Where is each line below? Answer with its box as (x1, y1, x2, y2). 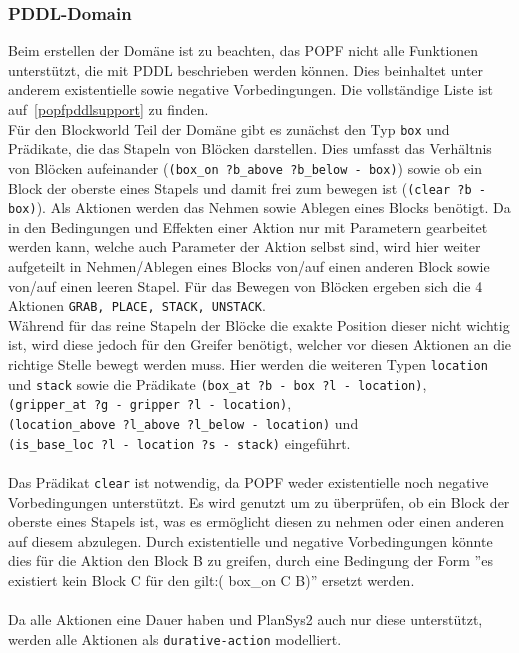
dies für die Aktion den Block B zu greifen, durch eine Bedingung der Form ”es (8, 550, 493, 571)
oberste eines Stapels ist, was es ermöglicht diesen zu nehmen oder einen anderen (8, 511, 505, 532)
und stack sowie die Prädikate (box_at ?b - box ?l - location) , (8, 373, 427, 394)
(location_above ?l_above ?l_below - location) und (8, 413, 359, 433)
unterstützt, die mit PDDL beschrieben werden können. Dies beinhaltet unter (8, 59, 484, 80)
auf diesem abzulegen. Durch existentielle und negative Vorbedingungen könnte (8, 530, 493, 551)
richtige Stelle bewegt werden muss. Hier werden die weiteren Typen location (8, 354, 488, 375)
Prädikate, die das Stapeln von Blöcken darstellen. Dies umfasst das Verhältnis (8, 138, 492, 159)
